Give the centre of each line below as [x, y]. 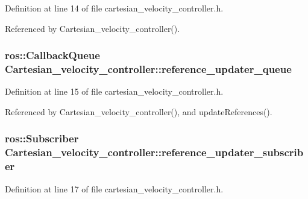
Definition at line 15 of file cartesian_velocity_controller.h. [114, 91]
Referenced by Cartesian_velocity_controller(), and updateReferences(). [139, 111]
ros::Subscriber [42, 138]
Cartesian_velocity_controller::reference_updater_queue [148, 69]
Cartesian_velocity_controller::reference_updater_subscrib [154, 152]
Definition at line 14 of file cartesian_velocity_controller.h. [114, 8]
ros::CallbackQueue [52, 55]
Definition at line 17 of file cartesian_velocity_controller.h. [114, 188]
